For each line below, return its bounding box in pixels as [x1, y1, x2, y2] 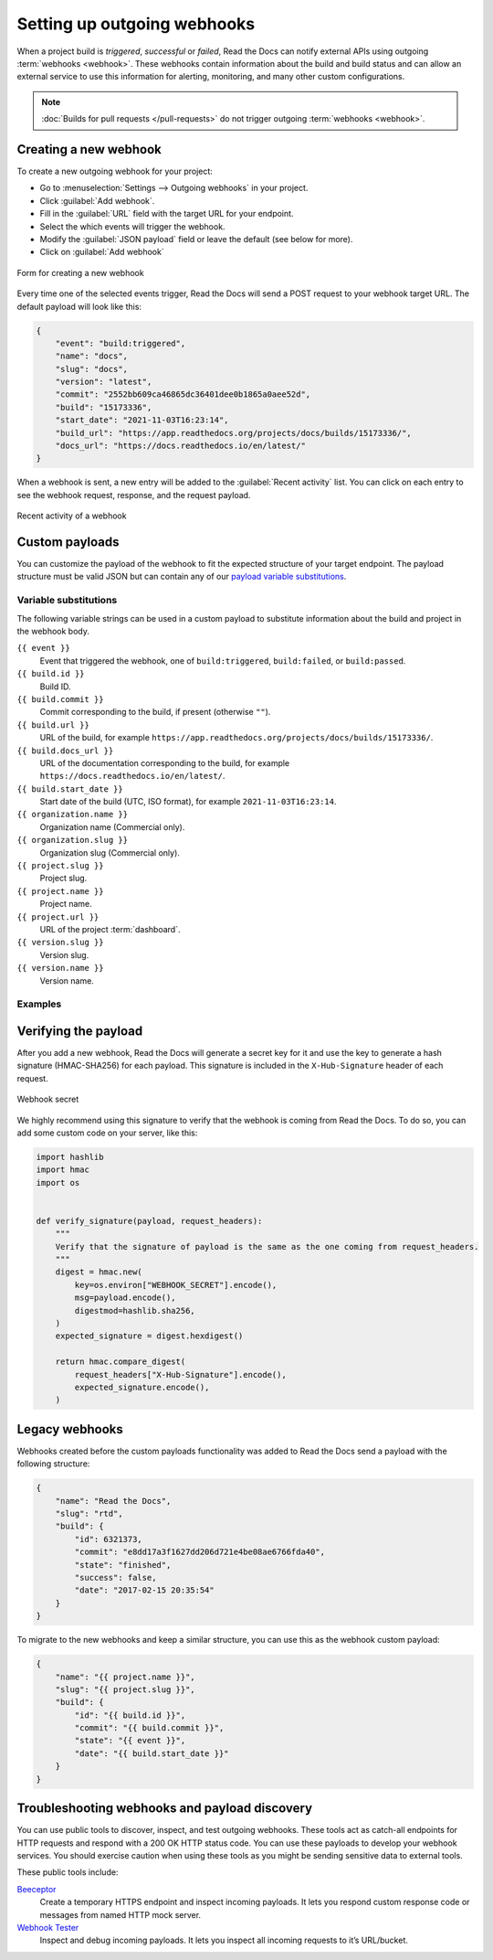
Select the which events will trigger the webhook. [39, 220, 226, 232]
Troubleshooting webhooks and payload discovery [16, 1801, 313, 1816]
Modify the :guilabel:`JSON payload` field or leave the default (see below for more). [39, 233, 353, 244]
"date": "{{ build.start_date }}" [74, 1748, 229, 1759]
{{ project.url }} [16, 911, 100, 922]
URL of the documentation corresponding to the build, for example [39, 757, 290, 768]
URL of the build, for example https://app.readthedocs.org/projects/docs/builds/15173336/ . [39, 732, 434, 743]
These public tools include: [16, 1867, 119, 1878]
